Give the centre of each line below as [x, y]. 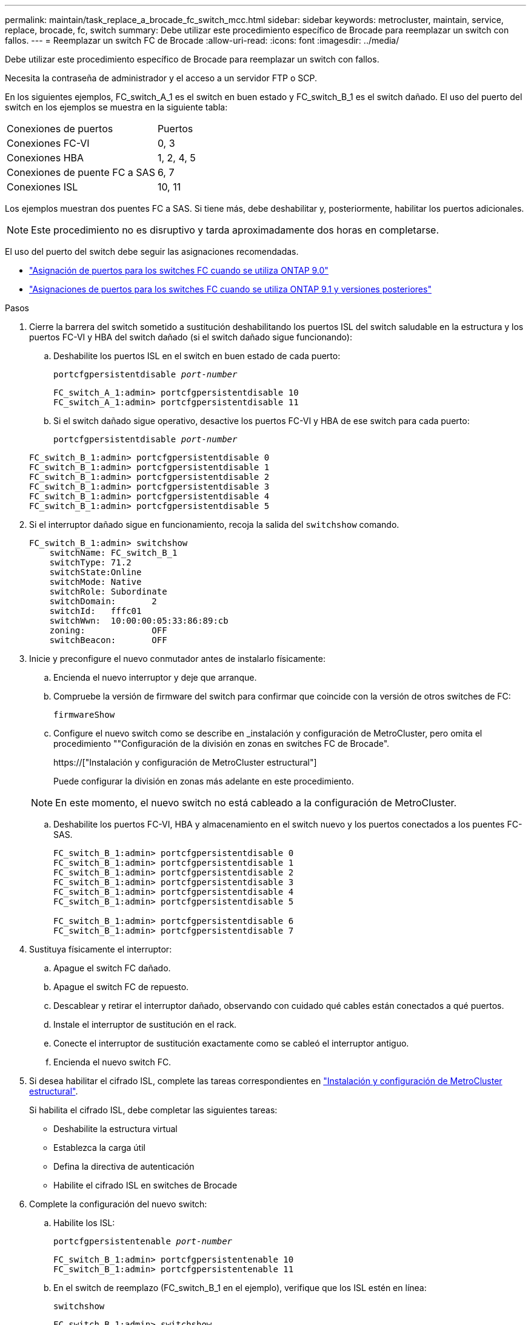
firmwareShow [84, 715]
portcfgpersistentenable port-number [143, 1241]
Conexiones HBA [45, 158]
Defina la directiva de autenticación [124, 1166]
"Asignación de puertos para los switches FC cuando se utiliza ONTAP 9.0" [179, 270]
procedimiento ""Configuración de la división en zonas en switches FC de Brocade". [222, 743]
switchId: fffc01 [95, 611]
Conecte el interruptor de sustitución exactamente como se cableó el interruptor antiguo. [231, 1043]
